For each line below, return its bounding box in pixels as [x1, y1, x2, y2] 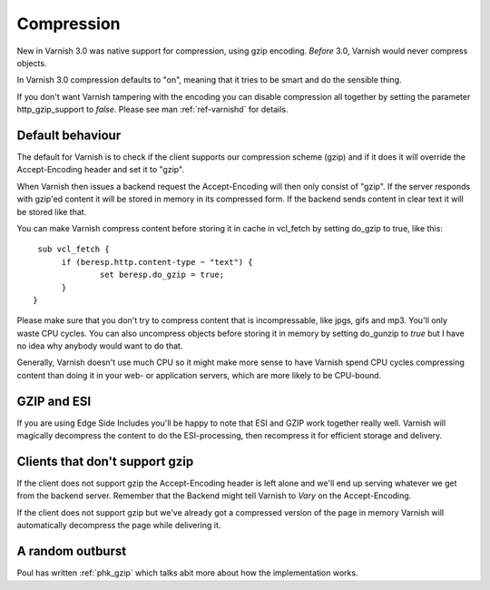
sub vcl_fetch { [37, 244, 110, 254]
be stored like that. [16, 206, 87, 217]
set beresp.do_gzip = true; [100, 270, 225, 280]
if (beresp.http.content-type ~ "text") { [61, 257, 253, 267]
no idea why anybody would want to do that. [16, 340, 183, 351]
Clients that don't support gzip [16, 454, 194, 469]
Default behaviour [16, 127, 122, 143]
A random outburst [16, 544, 127, 559]
